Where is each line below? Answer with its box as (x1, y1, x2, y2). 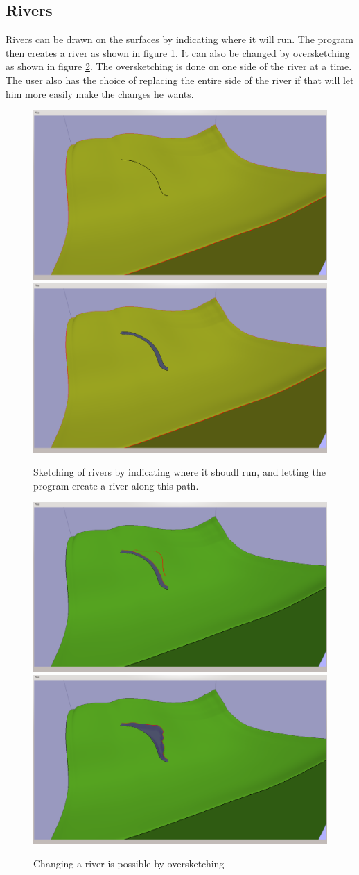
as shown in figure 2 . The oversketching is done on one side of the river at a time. (6, 59, 352, 74)
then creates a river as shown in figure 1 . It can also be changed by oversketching (6, 45, 350, 60)
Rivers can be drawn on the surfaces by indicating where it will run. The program (6, 32, 353, 47)
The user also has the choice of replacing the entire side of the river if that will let (6, 72, 354, 87)
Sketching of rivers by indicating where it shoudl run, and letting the (33, 465, 326, 479)
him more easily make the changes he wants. (6, 86, 194, 101)
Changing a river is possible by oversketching (33, 856, 225, 871)
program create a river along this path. (33, 478, 199, 492)
